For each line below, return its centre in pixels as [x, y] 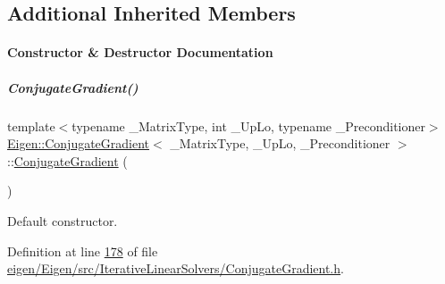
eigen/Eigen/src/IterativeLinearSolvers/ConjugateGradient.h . [176, 268]
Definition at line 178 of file [83, 251]
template [31, 125]
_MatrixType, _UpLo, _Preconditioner [280, 143]
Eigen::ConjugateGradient [79, 143]
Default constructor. [63, 220]
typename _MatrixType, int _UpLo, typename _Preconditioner [248, 125]
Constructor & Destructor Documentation [140, 52]
